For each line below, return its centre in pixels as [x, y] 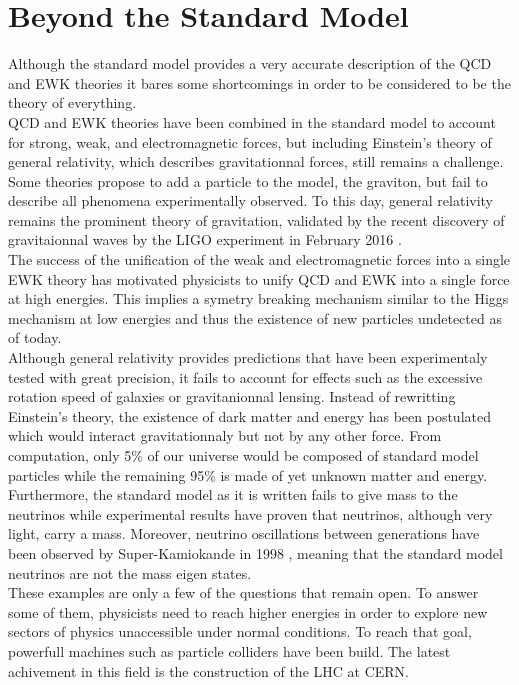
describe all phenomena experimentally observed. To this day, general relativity [250, 200]
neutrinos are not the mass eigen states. [130, 572]
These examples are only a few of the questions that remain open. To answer [243, 592]
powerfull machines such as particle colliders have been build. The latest [229, 650]
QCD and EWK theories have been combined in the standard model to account [252, 121]
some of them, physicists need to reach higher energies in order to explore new [248, 611]
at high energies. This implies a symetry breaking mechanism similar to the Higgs [258, 298]
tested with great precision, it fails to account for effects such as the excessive [245, 376]
